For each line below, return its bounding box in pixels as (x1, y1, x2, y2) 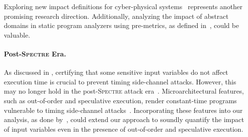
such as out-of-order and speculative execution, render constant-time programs (4, 95, 237, 105)
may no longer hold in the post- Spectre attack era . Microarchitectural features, (4, 86, 244, 96)
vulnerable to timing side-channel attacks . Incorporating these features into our (4, 105, 243, 115)
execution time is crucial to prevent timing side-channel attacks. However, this (4, 76, 236, 86)
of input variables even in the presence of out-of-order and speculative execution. (4, 123, 244, 134)
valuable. (4, 29, 31, 40)
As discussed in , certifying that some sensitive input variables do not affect (4, 67, 229, 77)
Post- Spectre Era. (4, 48, 66, 58)
